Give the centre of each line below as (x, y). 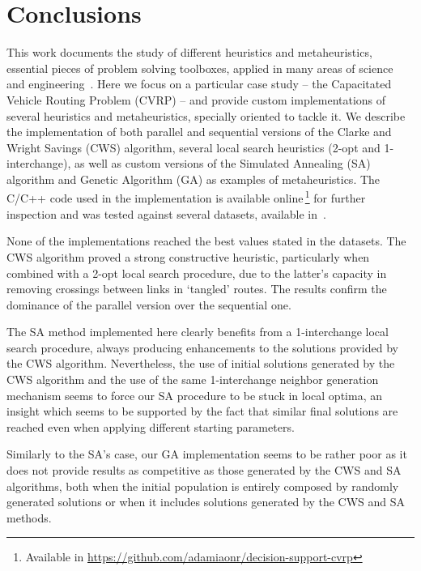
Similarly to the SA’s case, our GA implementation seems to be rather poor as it (207, 454)
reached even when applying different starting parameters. (151, 426)
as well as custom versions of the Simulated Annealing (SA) (223, 163)
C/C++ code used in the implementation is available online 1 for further (186, 197)
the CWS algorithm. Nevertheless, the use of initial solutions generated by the (201, 363)
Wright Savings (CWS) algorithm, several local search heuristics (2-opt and (193, 147)
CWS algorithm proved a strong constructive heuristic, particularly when (188, 256)
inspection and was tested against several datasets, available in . (166, 213)
